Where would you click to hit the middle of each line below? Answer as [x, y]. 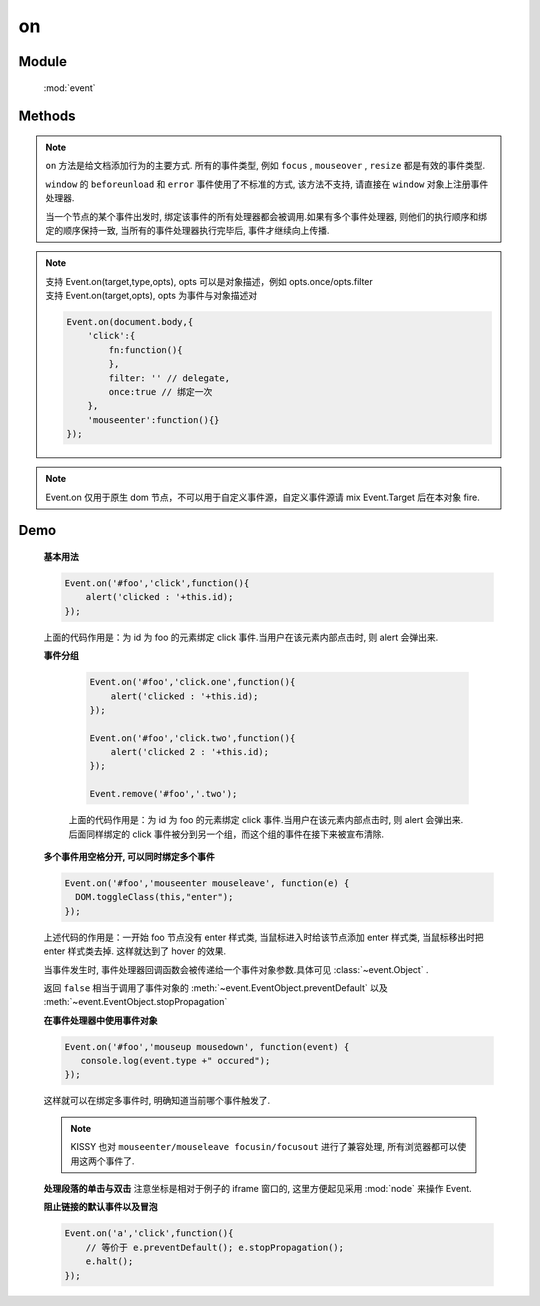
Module [42, 61]
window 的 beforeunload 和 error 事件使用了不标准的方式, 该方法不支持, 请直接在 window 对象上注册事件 [267, 184]
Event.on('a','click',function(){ [149, 1233]
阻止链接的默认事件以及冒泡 [100, 1207]
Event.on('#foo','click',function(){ [157, 583]
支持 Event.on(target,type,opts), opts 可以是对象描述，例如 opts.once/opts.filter [209, 281]
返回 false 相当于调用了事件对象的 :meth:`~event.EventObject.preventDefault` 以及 [216, 987]
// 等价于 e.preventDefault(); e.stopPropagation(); [215, 1247]
